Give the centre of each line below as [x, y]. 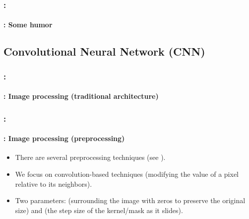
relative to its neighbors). [54, 183]
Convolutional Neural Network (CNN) [104, 51]
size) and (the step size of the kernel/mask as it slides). [99, 210]
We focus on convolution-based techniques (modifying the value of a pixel [127, 174]
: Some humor [28, 25]
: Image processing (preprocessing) [64, 138]
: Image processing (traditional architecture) [81, 96]
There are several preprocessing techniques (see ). [90, 157]
